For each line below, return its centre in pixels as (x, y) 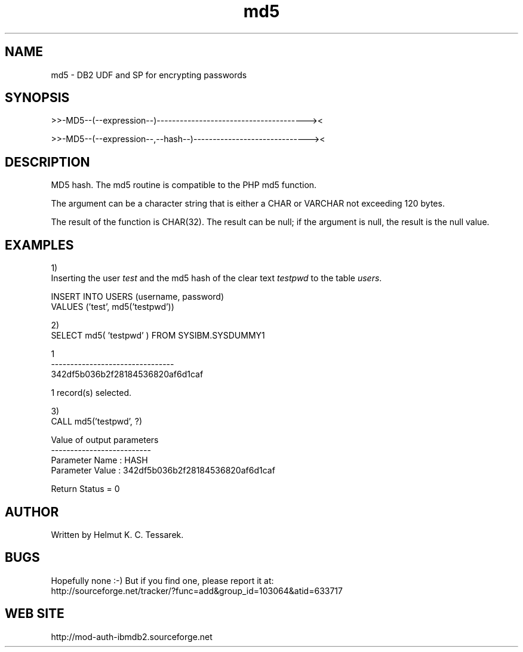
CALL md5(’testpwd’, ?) (97, 422)
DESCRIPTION (47, 162)
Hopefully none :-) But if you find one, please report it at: (162, 580)
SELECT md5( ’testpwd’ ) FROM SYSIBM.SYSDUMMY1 (158, 336)
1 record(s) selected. (91, 393)
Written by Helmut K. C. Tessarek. (117, 534)
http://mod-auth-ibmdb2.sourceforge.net (132, 636)
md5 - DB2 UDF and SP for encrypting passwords (149, 75)
